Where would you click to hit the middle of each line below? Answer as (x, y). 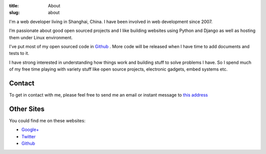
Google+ (30, 129)
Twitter (29, 136)
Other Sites (27, 109)
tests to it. (19, 53)
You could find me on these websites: (47, 121)
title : (14, 6)
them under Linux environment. (41, 37)
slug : (14, 13)
